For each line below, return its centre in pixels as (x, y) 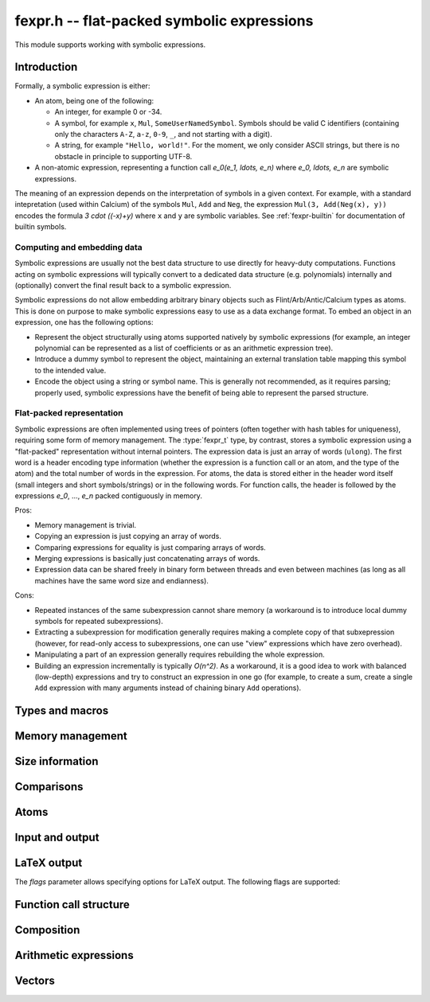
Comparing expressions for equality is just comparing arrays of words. (150, 547)
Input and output (57, 838)
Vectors (35, 981)
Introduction (46, 67)
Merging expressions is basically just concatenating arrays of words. (147, 559)
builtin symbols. (41, 227)
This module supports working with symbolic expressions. (110, 45)
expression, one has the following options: (84, 322)
